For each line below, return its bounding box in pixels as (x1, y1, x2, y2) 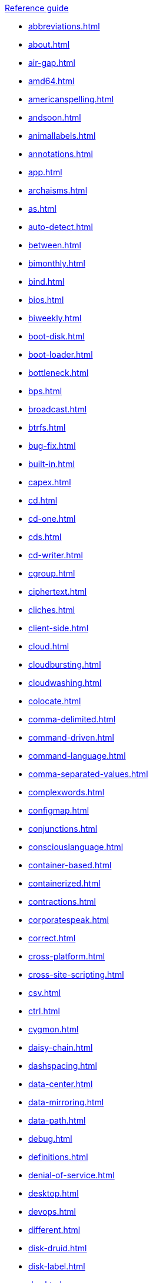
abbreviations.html (28, 21, 100, 31)
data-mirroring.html (28, 1097, 104, 1107)
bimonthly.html (28, 258, 86, 268)
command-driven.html (28, 732, 115, 742)
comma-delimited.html (28, 714, 116, 724)
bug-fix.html (28, 441, 76, 451)
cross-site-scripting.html (28, 969, 124, 979)
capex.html (28, 477, 71, 487)
